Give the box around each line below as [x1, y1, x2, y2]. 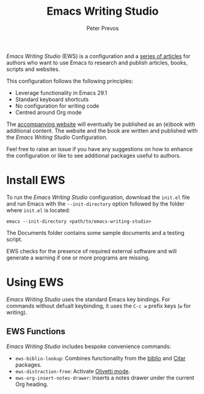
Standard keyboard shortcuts [15, 95, 89, 103]
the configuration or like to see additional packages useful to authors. [6, 152, 181, 159]
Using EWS [6, 275, 64, 289]
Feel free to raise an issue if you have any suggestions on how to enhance [6, 145, 193, 152]
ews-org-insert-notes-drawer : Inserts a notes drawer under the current [15, 374, 194, 381]
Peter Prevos [86, 24, 119, 32]
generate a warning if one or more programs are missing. [6, 254, 150, 261]
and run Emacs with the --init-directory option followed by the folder [6, 200, 185, 207]
